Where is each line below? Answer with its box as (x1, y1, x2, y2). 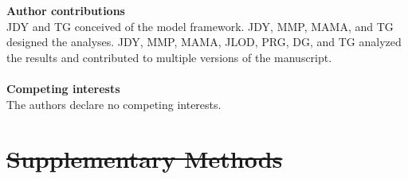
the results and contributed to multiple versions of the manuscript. (6, 49, 332, 65)
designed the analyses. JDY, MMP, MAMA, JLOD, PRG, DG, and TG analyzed (6, 33, 402, 50)
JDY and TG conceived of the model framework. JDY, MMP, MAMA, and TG (6, 18, 394, 34)
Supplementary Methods (6, 142, 283, 175)
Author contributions (6, 2, 125, 18)
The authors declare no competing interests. (6, 95, 222, 112)
